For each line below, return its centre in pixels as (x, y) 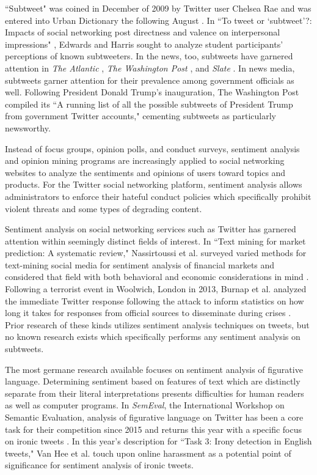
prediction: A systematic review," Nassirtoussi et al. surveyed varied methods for (156, 253)
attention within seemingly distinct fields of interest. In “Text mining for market (155, 241)
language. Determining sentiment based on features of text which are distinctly (153, 381)
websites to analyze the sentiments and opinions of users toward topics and (145, 172)
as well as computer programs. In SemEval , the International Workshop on (145, 405)
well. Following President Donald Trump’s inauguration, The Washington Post (152, 92)
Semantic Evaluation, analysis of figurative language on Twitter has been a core (154, 417)
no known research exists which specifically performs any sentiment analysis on (153, 337)
